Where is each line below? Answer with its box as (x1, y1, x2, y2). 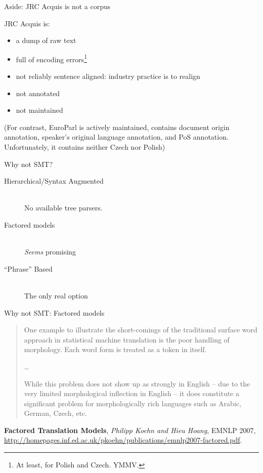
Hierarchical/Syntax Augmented (4, 176, 104, 186)
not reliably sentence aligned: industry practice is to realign (16, 71, 200, 81)
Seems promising (24, 246, 76, 257)
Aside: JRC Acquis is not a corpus (4, 1, 111, 11)
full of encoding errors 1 (16, 52, 87, 64)
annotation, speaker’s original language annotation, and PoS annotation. (4, 132, 229, 142)
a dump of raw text (16, 35, 76, 46)
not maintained (16, 105, 63, 115)
